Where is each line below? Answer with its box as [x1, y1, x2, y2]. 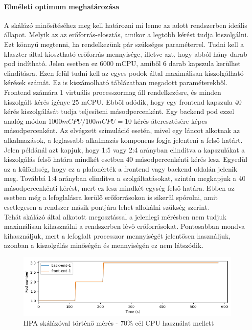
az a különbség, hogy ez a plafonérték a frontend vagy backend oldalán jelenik [4, 163, 237, 174]
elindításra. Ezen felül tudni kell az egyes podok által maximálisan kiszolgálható [4, 67, 244, 78]
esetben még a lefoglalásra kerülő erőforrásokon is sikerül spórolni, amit [4, 192, 218, 202]
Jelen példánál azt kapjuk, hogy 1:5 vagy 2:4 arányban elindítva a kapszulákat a [4, 144, 245, 154]
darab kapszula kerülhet [168, 58, 241, 68]
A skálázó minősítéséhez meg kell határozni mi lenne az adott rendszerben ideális [4, 20, 248, 30]
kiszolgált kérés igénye [4, 96, 70, 107]
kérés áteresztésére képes [134, 115, 207, 126]
